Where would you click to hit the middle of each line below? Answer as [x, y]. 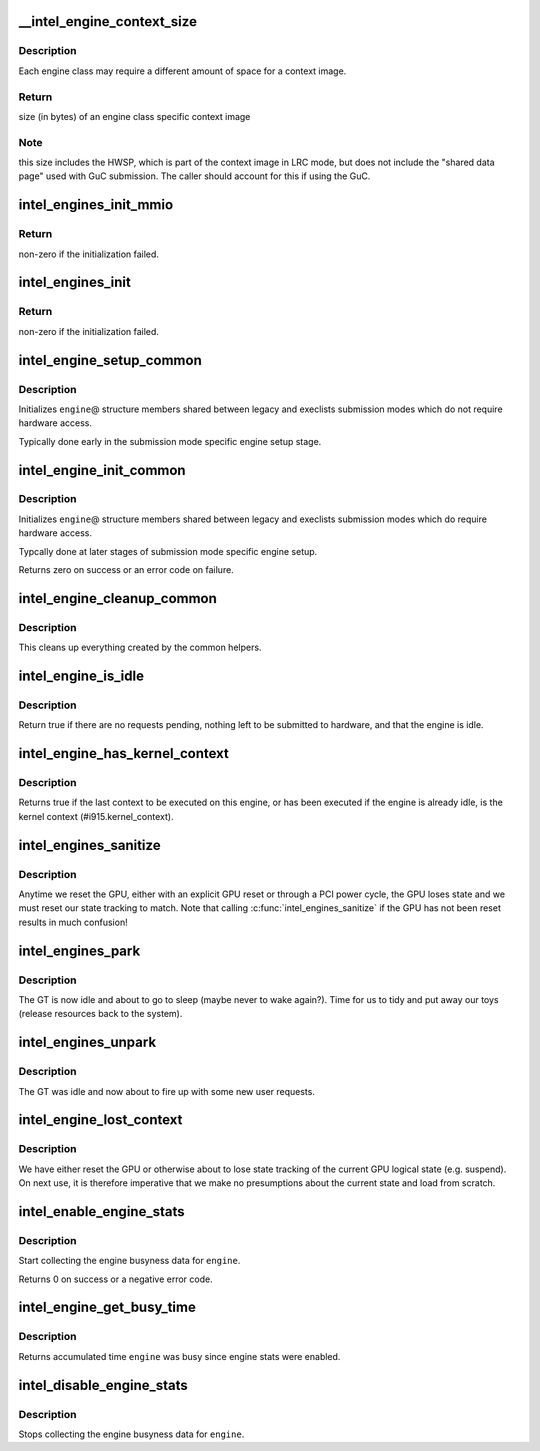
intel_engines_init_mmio [96, 205]
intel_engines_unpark [87, 1042]
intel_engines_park [79, 950]
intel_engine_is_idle [81, 675]
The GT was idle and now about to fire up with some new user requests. [166, 1091]
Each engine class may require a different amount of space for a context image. [182, 71]
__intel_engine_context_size [107, 21]
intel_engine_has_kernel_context [124, 753]
